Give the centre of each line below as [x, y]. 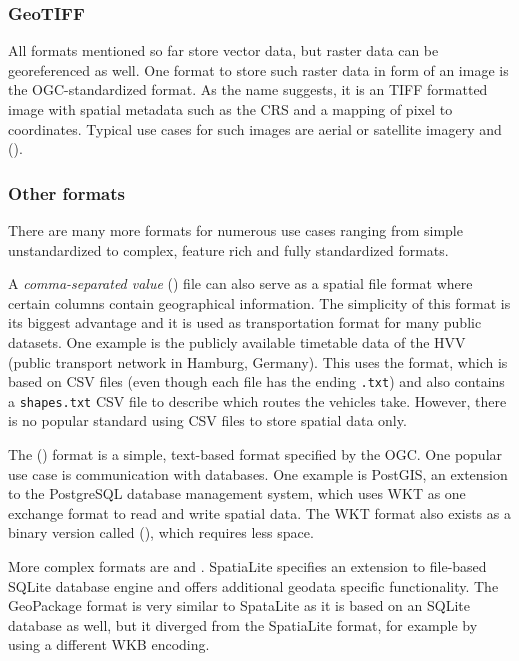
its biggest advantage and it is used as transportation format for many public [245, 322]
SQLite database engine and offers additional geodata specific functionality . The [253, 585]
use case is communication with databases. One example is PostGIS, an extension [258, 473]
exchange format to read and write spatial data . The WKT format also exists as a [259, 512]
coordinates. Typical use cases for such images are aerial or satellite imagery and [255, 128]
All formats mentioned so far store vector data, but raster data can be [223, 50]
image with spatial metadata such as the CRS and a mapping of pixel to [230, 109]
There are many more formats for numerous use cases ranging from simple [235, 230]
